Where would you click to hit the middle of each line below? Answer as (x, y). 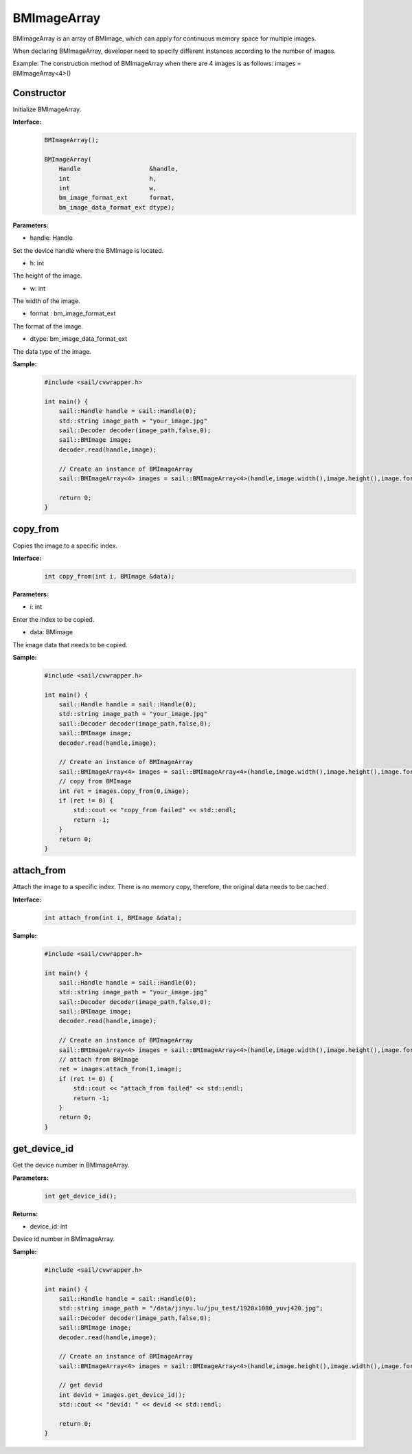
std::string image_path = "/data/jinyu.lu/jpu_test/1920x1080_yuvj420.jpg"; (191, 1308)
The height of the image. (47, 276)
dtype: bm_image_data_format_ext (78, 339)
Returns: (25, 1213)
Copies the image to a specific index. (65, 546)
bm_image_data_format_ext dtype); (117, 207)
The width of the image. (46, 301)
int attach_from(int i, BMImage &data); (113, 918)
